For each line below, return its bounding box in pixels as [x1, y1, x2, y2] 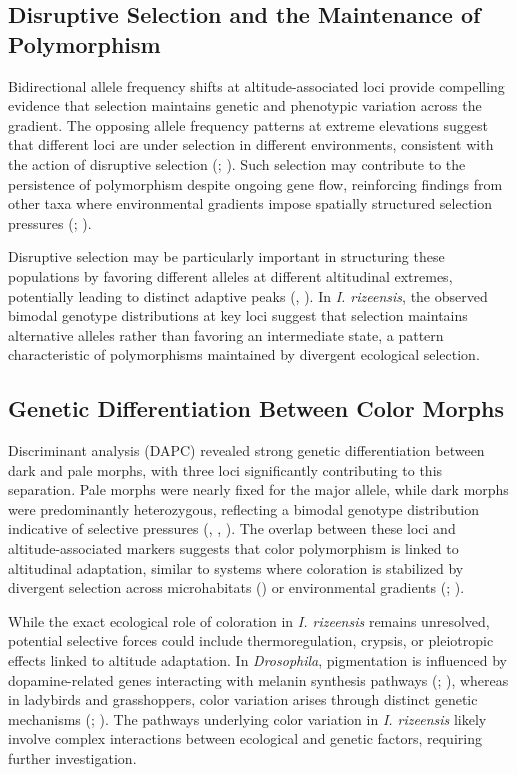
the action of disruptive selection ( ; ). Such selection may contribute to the [8, 153, 466, 174]
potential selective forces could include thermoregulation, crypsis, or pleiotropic [8, 630, 494, 651]
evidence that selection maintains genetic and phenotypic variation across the [8, 95, 482, 116]
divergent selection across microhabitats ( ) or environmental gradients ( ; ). [8, 577, 465, 598]
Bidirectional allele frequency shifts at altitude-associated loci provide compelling [8, 75, 505, 96]
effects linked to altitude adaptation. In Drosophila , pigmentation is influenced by [8, 650, 507, 671]
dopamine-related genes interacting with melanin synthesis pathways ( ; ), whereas [8, 669, 509, 690]
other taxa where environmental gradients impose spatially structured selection [8, 193, 493, 214]
